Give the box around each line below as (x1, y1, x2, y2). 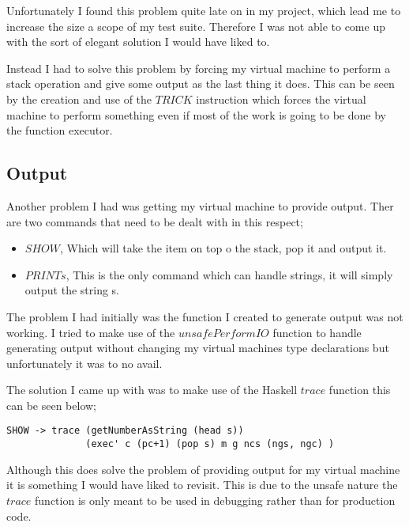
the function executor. (6, 122, 113, 138)
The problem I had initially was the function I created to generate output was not (6, 308, 403, 324)
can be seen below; (6, 396, 97, 413)
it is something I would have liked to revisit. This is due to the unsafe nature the (6, 476, 398, 493)
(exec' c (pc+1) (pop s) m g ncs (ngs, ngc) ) (85, 438, 335, 450)
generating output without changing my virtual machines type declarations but (6, 339, 389, 356)
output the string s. (24, 282, 120, 298)
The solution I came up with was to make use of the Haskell (6, 381, 298, 398)
